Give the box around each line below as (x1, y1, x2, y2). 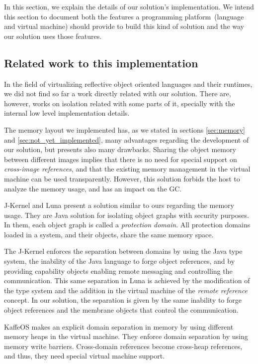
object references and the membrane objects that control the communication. (4, 305, 239, 315)
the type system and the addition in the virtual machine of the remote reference (4, 285, 248, 295)
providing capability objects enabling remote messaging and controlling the (4, 265, 233, 276)
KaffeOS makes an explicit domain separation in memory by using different (4, 321, 234, 332)
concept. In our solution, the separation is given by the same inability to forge (4, 295, 242, 305)
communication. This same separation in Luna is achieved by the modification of (4, 275, 250, 286)
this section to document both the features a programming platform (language (4, 11, 244, 21)
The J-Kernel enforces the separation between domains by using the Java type (4, 246, 243, 256)
